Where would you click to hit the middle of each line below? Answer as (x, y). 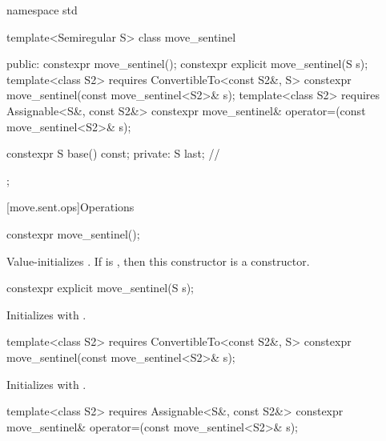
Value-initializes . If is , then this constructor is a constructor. (158, 261)
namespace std (42, 10)
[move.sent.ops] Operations (70, 207)
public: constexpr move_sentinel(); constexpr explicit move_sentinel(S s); (187, 64)
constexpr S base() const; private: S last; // (113, 153)
